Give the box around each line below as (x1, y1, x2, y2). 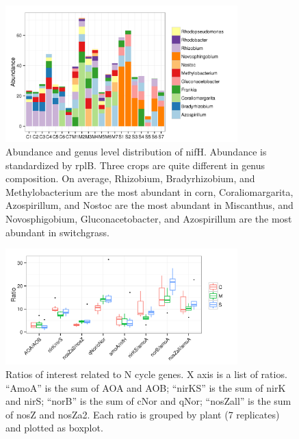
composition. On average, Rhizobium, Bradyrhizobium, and (5, 171, 255, 186)
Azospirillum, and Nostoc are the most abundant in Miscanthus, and (5, 198, 294, 212)
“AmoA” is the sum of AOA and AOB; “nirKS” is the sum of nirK (5, 380, 286, 394)
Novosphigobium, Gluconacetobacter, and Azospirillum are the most (5, 211, 292, 225)
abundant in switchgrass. (5, 225, 109, 239)
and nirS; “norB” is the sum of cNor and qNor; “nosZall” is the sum (5, 394, 291, 408)
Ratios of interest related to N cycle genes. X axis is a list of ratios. (5, 366, 287, 381)
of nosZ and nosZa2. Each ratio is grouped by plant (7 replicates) (5, 407, 280, 421)
